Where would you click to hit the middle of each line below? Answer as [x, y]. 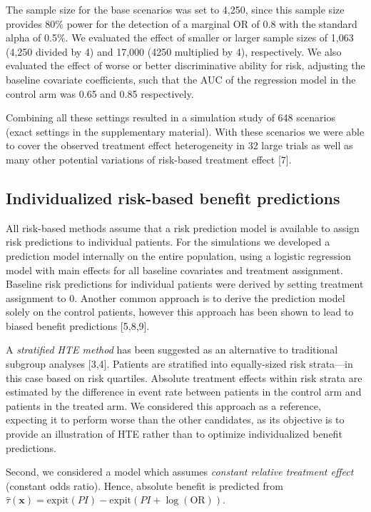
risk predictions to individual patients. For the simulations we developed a [168, 242]
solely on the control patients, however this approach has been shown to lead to [180, 312]
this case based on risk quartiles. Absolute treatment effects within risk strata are [184, 377]
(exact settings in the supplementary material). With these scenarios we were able [185, 131]
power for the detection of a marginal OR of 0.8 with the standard [212, 23]
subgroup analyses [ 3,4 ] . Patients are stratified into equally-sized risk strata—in [179, 364]
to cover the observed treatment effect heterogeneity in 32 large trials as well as [179, 145]
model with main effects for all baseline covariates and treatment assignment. [174, 270]
